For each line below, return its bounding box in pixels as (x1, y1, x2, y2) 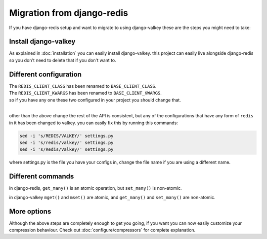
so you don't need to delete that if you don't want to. (9, 57, 116, 63)
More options (9, 207, 51, 215)
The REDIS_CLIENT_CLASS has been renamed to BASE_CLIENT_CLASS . (9, 83, 157, 89)
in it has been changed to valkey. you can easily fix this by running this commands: (9, 120, 178, 126)
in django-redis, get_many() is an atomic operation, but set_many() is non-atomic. (9, 185, 182, 191)
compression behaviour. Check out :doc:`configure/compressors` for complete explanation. (9, 227, 196, 233)
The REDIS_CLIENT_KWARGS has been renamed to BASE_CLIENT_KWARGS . (9, 90, 162, 96)
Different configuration (9, 70, 82, 78)
